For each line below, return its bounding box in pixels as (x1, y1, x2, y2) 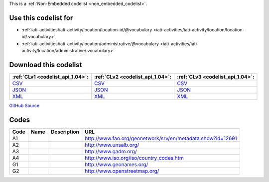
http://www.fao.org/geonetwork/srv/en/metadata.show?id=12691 (85, 135, 237, 142)
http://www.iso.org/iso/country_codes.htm (85, 154, 184, 161)
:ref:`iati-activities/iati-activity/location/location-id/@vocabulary (21, 26, 152, 32)
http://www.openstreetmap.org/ (85, 167, 159, 174)
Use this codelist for (9, 13, 73, 22)
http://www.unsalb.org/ (85, 141, 139, 148)
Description (50, 128, 79, 135)
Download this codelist (9, 60, 82, 69)
